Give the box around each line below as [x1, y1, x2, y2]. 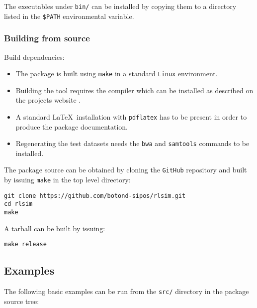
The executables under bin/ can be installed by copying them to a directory [4, 1, 237, 11]
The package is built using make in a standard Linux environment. [15, 68, 218, 79]
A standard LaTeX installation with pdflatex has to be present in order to [15, 111, 247, 122]
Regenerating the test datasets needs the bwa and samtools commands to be [15, 138, 250, 149]
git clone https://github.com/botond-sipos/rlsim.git [4, 192, 186, 199]
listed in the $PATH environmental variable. [4, 10, 134, 21]
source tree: [4, 296, 39, 306]
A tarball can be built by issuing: [4, 223, 105, 233]
